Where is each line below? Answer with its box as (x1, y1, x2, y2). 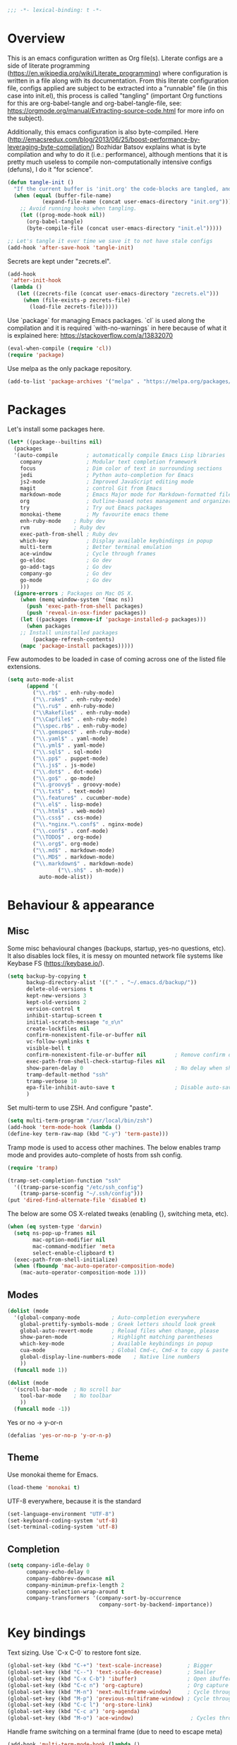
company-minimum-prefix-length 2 (25, 1581, 125, 1589)
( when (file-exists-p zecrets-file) (23, 297, 131, 304)
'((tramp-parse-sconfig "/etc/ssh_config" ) (13, 1183, 143, 1190)
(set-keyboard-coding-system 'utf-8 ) (7, 1517, 119, 1524)
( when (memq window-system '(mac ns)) (20, 596, 134, 603)
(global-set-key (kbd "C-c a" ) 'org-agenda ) (7, 1708, 140, 1715)
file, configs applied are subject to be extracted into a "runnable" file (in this (7, 83, 228, 92)
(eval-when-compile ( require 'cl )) (7, 345, 112, 352)
